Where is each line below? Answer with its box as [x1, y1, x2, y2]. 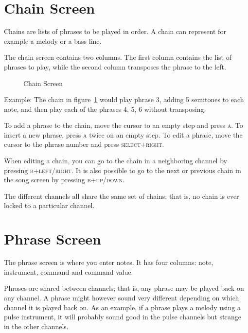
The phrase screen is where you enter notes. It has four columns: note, [4, 257, 213, 267]
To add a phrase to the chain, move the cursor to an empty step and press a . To [4, 120, 243, 130]
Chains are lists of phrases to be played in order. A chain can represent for [4, 26, 226, 36]
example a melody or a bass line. [4, 35, 102, 46]
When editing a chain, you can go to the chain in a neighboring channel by [4, 156, 227, 166]
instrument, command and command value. [4, 266, 133, 277]
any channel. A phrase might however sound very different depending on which [4, 292, 239, 302]
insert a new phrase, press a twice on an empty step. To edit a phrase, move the [4, 129, 243, 140]
